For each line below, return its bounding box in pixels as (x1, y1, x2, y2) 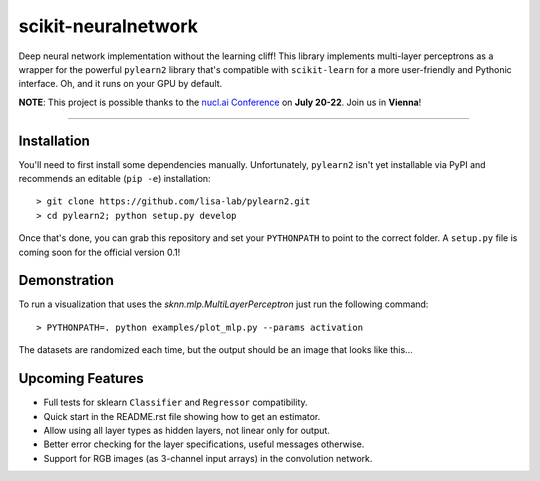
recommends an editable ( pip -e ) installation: (18, 173, 211, 185)
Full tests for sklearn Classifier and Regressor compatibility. (43, 396, 309, 409)
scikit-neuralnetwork (18, 15, 199, 37)
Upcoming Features (18, 370, 144, 387)
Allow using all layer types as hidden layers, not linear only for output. (43, 424, 330, 436)
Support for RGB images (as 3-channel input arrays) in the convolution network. (43, 452, 373, 464)
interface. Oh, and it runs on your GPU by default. (18, 78, 223, 90)
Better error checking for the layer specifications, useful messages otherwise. (43, 438, 365, 450)
